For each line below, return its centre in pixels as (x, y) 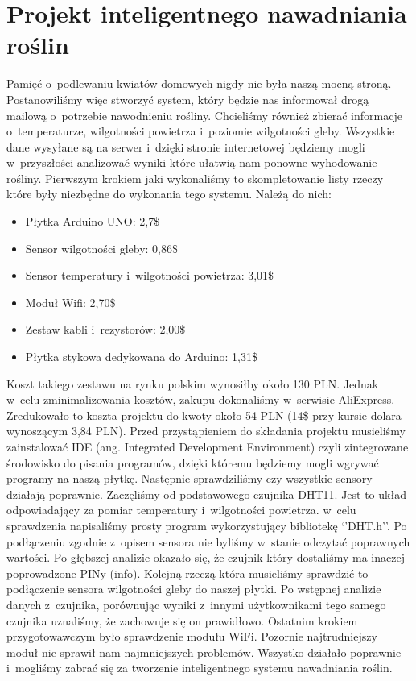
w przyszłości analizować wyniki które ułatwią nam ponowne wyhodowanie (192, 162)
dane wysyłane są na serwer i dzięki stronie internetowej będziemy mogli (186, 146)
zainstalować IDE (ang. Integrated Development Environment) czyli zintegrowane (208, 446)
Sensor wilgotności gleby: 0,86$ (101, 248)
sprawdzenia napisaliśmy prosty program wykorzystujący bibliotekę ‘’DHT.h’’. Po (207, 525)
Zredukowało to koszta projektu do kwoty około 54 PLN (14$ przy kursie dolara (204, 415)
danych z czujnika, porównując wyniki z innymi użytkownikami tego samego (196, 604)
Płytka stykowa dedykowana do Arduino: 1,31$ (141, 357)
